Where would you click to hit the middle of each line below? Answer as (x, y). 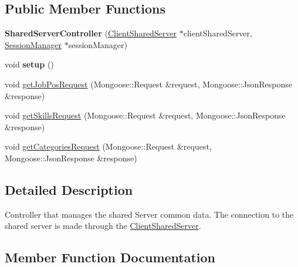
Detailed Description (69, 189)
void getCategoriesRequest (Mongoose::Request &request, (108, 146)
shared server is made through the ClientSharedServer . (103, 226)
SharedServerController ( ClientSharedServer (91, 33)
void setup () (29, 64)
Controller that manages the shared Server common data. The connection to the (149, 214)
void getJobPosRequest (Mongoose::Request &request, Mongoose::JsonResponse (148, 84)
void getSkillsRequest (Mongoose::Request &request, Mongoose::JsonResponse (145, 115)
